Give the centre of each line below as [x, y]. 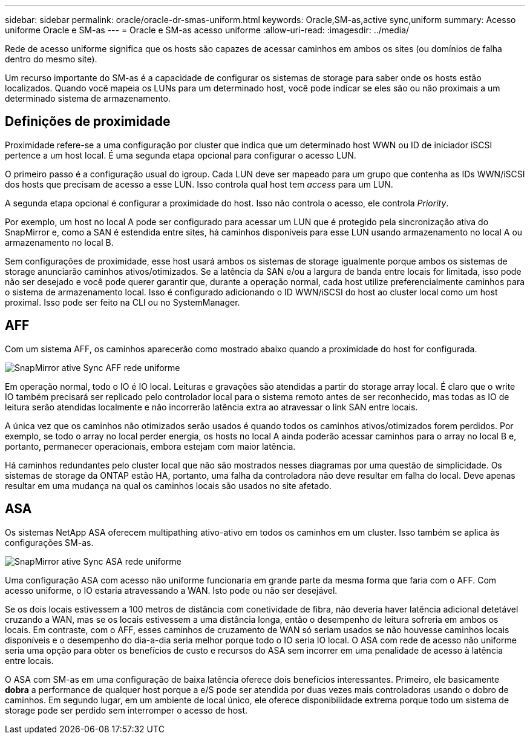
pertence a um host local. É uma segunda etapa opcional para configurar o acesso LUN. [181, 155]
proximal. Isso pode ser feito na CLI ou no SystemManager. [123, 302]
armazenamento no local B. [59, 242]
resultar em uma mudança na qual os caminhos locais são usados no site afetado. [168, 485]
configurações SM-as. [49, 542]
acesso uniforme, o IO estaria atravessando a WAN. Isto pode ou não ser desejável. [171, 590]
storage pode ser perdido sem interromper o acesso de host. [126, 710]
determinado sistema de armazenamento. [88, 98]
